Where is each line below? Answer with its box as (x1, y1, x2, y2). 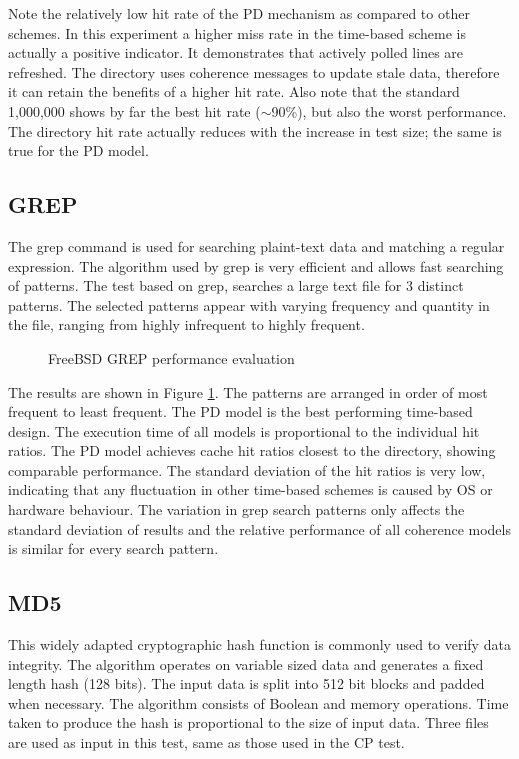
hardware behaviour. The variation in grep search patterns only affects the (8, 499, 465, 520)
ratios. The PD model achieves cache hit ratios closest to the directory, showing (8, 440, 496, 461)
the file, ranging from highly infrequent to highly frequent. (8, 314, 365, 335)
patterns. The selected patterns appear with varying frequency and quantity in (8, 294, 490, 315)
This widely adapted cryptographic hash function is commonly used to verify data (8, 634, 511, 655)
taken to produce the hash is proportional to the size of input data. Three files (8, 712, 489, 733)
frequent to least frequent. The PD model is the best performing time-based (8, 401, 473, 422)
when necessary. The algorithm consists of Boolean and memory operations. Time (8, 692, 509, 713)
